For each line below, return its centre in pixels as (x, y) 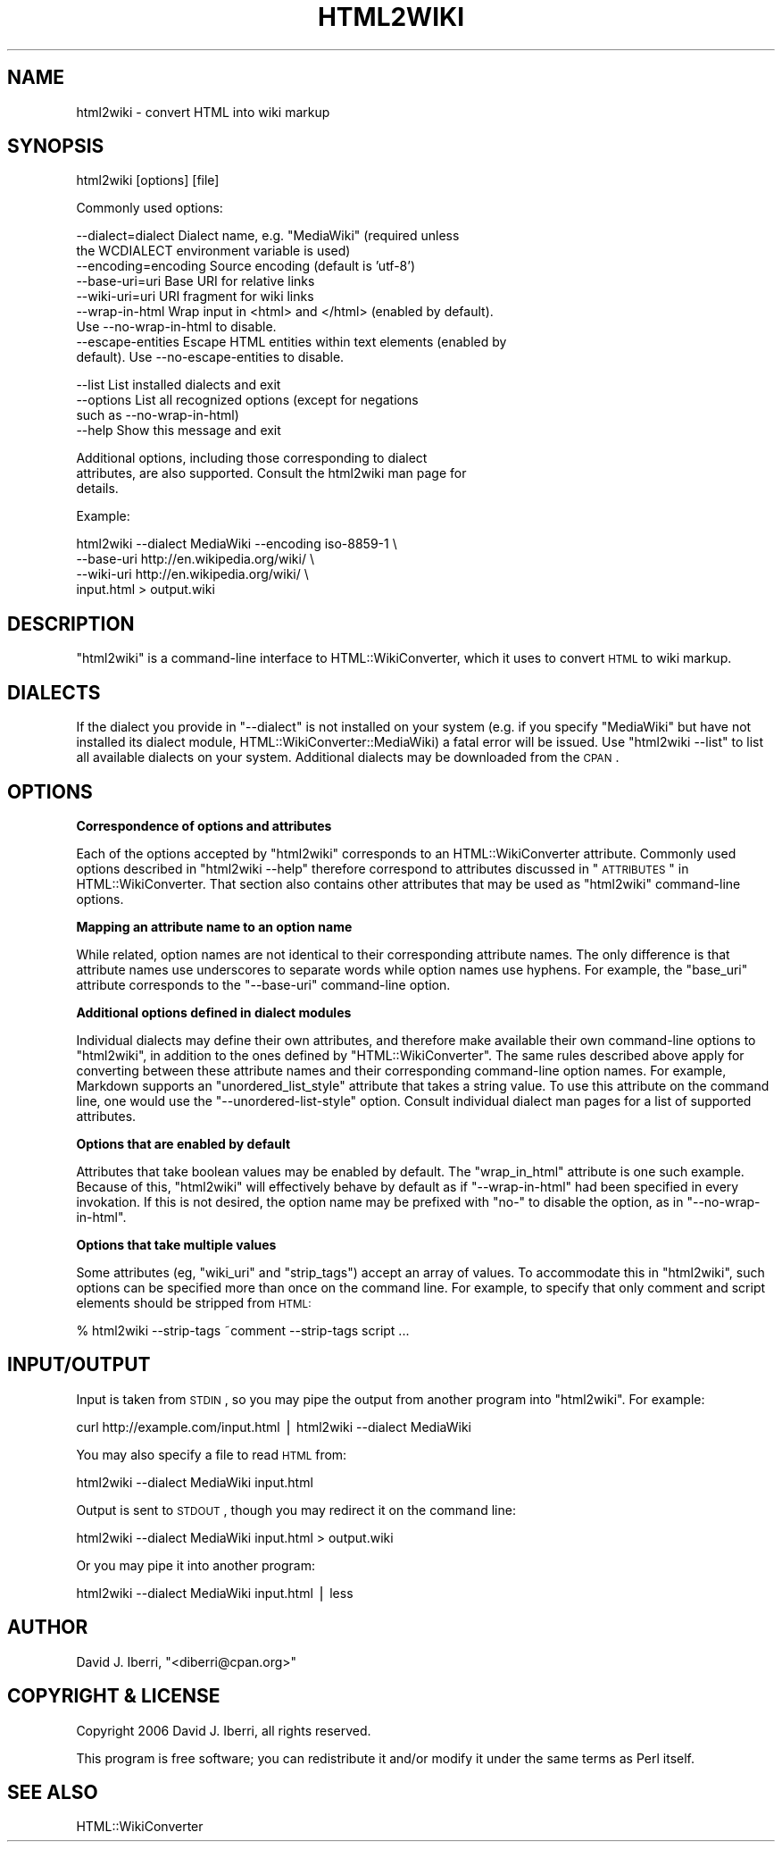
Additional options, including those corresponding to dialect (252, 458)
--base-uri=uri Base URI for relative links (195, 281)
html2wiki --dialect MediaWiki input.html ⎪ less (215, 1593)
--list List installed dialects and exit (179, 385)
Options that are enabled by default (183, 1143)
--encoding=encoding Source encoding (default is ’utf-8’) (246, 266)
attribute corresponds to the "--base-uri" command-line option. (263, 984)
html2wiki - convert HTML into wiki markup (203, 112)
